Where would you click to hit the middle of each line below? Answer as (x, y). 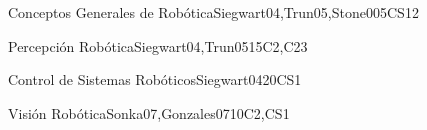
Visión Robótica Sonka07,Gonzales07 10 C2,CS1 (149, 112)
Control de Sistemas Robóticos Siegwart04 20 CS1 (155, 79)
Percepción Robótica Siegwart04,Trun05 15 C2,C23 (158, 45)
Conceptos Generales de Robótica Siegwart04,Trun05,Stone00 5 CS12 (213, 12)
